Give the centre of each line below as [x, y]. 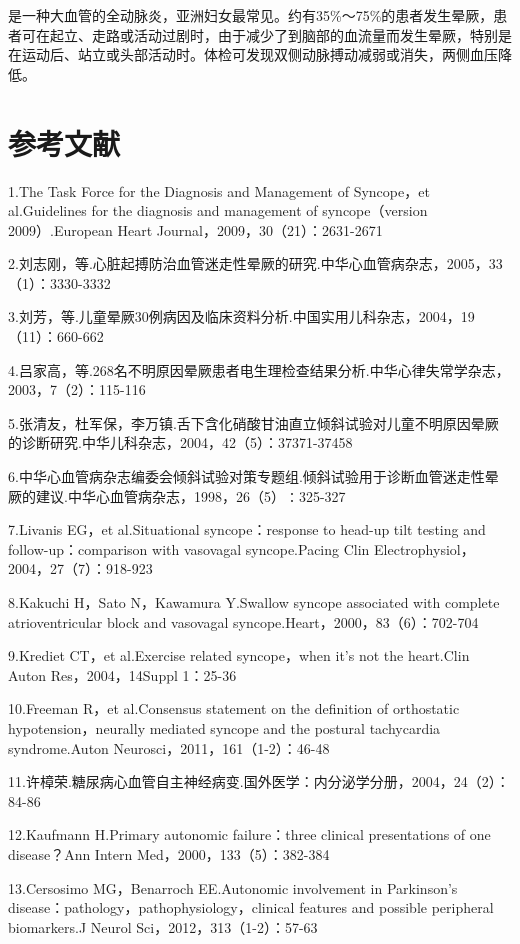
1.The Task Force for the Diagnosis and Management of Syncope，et [219, 190]
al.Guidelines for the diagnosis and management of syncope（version [218, 210]
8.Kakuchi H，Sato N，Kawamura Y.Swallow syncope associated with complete [254, 602]
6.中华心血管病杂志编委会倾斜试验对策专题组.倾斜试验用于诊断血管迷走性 [246, 476]
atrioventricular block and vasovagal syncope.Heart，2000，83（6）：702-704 [243, 621]
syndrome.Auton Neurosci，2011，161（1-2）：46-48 [169, 747]
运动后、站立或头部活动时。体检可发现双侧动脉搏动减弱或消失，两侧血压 [259, 54]
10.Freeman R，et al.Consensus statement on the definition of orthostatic [234, 708]
